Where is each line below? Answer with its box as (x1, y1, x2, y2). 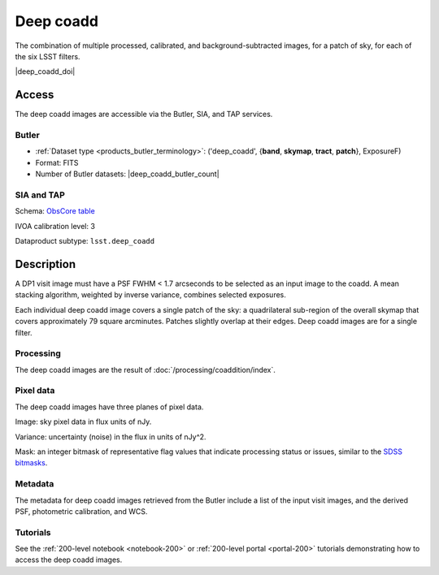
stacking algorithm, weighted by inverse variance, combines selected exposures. (15, 290, 286, 300)
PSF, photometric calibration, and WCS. (15, 506, 148, 516)
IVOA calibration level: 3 (15, 221, 95, 231)
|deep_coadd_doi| (15, 67, 76, 76)
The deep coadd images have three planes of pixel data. (15, 402, 204, 412)
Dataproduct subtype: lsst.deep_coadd (15, 236, 154, 246)
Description (15, 257, 76, 271)
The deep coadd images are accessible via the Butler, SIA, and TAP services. (15, 110, 273, 119)
